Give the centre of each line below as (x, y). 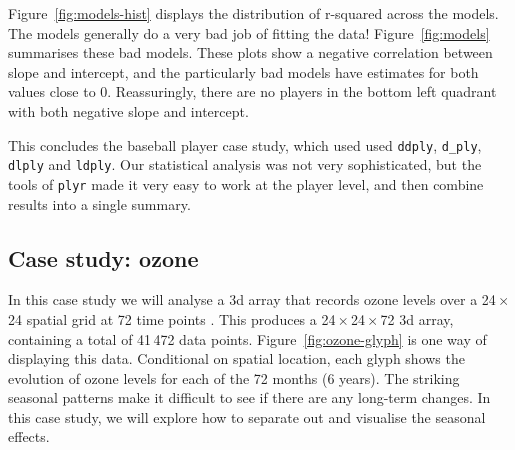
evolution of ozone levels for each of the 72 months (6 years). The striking (234, 377)
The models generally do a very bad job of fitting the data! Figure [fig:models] (249, 32)
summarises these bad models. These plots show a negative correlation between (250, 52)
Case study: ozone (103, 257)
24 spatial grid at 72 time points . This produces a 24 (172, 318)
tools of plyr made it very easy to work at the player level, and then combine (246, 183)
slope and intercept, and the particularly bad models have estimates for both (243, 71)
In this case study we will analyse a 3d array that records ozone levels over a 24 (252, 299)
